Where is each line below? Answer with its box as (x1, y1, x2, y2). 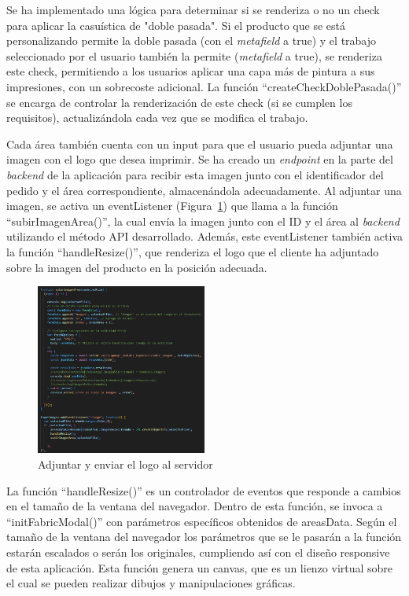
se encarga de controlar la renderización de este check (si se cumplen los (6, 94, 352, 110)
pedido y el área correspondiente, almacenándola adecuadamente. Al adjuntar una (6, 182, 402, 198)
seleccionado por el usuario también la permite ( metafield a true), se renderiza (6, 47, 382, 64)
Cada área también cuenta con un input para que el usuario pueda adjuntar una (6, 135, 393, 152)
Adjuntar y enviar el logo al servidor (38, 455, 213, 472)
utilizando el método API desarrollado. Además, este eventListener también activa (6, 228, 403, 245)
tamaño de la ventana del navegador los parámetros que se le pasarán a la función (6, 528, 402, 545)
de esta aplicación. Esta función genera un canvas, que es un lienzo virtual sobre (6, 559, 393, 576)
